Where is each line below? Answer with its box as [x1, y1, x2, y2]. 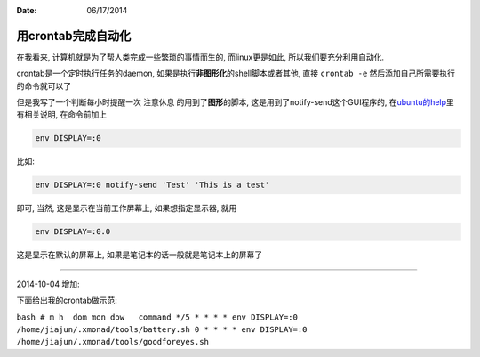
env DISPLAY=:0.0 [35, 227, 111, 237]
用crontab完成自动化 [16, 28, 132, 44]
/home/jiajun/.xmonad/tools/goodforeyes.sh [16, 337, 209, 347]
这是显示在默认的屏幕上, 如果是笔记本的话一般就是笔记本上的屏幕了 [16, 249, 262, 260]
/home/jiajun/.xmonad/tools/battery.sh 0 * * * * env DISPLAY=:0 [16, 324, 308, 334]
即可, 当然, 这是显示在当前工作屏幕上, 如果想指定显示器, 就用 [16, 203, 237, 214]
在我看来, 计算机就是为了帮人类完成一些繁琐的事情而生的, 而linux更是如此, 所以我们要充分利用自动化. [16, 52, 384, 62]
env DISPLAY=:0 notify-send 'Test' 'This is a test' [35, 180, 270, 191]
